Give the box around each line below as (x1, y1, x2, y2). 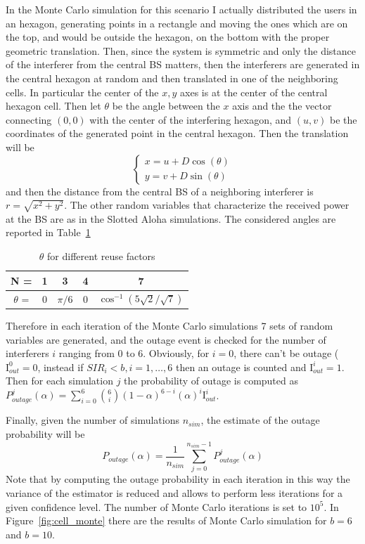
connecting (6, 112, 52, 127)
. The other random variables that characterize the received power (64, 197, 350, 212)
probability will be (6, 427, 85, 441)
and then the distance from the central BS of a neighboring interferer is (6, 183, 314, 198)
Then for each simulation (6, 373, 113, 388)
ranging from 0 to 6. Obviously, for (58, 346, 210, 361)
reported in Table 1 (6, 225, 91, 240)
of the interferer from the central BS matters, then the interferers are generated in (6, 57, 360, 72)
